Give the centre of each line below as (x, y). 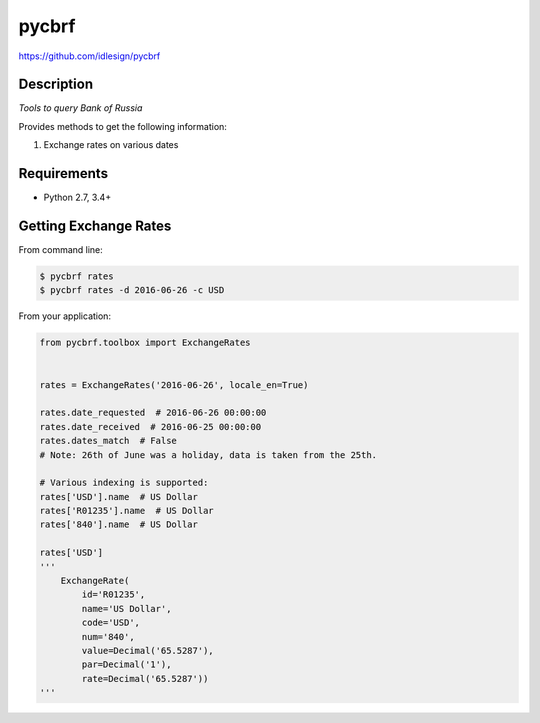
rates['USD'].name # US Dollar (119, 496)
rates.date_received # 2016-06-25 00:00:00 (150, 426)
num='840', (108, 636)
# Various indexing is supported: (124, 483)
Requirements (63, 173)
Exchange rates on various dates (111, 145)
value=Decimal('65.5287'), (147, 650)
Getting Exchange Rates (95, 225)
